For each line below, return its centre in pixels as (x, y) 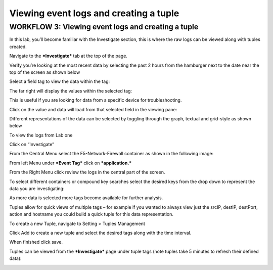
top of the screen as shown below (45, 72)
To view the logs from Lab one (41, 135)
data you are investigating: (37, 189)
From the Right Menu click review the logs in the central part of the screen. (87, 172)
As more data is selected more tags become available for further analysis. (86, 198)
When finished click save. (36, 242)
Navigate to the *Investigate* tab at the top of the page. (68, 56)
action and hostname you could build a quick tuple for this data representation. (92, 214)
